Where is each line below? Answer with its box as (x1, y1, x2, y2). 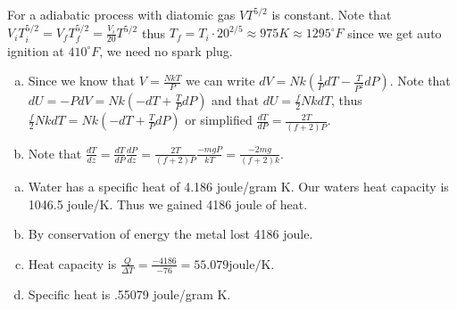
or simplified (185, 110, 253, 129)
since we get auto (347, 23, 442, 42)
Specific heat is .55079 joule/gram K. (28, 284, 231, 303)
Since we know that (28, 71, 136, 90)
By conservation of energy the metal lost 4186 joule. (28, 224, 313, 243)
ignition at (7, 41, 64, 60)
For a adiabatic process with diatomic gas (7, 5, 236, 23)
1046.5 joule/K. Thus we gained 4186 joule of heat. (28, 194, 308, 213)
